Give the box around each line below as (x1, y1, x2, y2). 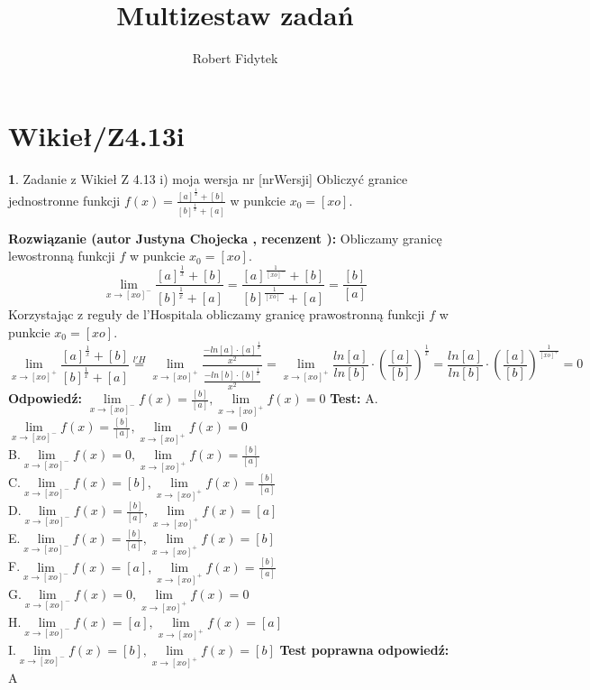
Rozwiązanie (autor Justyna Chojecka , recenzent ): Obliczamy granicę (8, 228, 442, 247)
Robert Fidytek (192, 49, 278, 68)
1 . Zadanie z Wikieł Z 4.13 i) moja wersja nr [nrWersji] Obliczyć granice (8, 169, 408, 188)
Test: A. (330, 389, 378, 407)
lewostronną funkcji (8, 246, 115, 265)
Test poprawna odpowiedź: (279, 639, 449, 658)
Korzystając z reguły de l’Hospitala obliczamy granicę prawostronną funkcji (8, 305, 425, 324)
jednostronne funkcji (8, 190, 121, 209)
